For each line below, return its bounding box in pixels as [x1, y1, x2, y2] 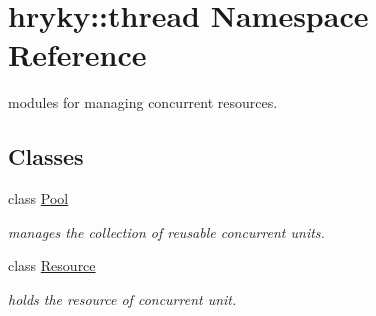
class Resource [8, 255, 96, 276]
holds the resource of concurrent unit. [8, 288, 237, 309]
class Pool [8, 188, 69, 209]
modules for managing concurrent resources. [8, 92, 278, 113]
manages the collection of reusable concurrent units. [8, 221, 325, 242]
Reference [8, 34, 147, 75]
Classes [8, 141, 84, 172]
